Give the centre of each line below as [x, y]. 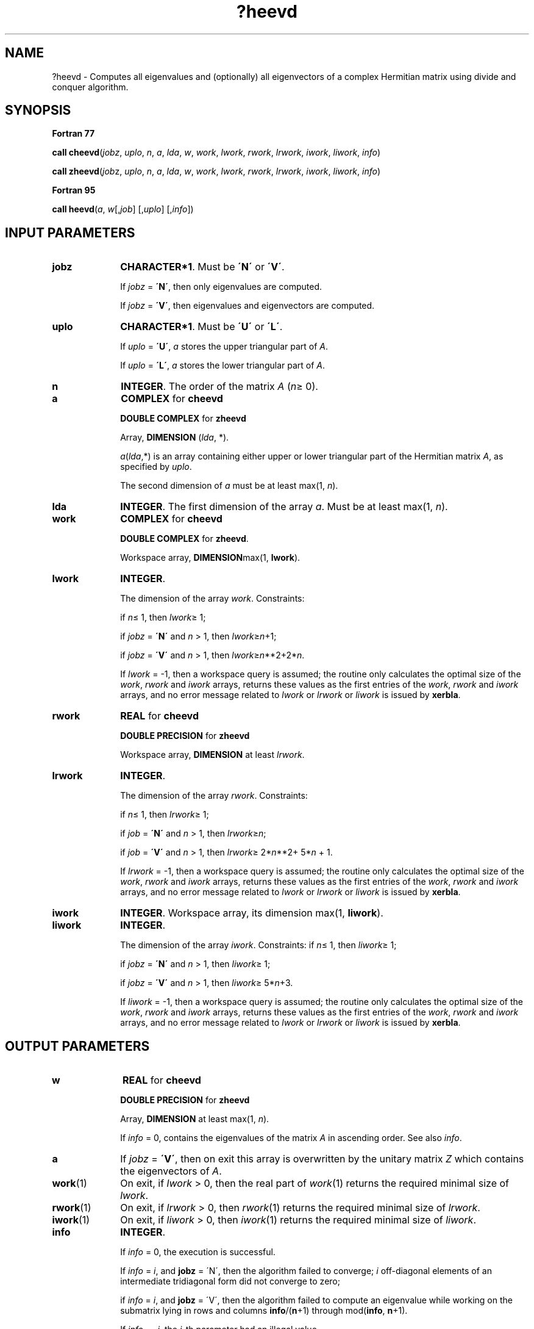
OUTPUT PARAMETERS [77, 1046]
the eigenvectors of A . [171, 1171]
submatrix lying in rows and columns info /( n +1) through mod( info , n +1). [264, 1311]
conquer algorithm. [90, 87]
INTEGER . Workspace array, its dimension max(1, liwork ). [252, 913]
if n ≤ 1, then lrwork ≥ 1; [165, 815]
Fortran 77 [73, 134]
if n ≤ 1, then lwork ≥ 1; [163, 618]
